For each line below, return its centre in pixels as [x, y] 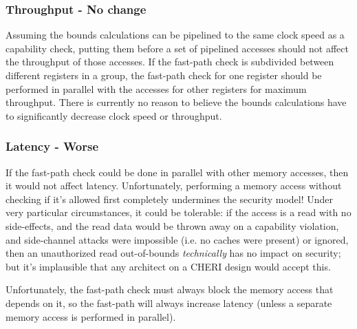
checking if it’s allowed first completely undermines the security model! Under [170, 199]
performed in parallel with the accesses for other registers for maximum [156, 88]
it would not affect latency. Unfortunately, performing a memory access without [174, 185]
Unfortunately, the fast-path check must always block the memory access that [170, 289]
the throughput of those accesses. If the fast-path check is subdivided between [170, 62]
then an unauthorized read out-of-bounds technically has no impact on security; [173, 253]
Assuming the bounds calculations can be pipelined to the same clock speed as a [175, 35]
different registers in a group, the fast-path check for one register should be [164, 75]
